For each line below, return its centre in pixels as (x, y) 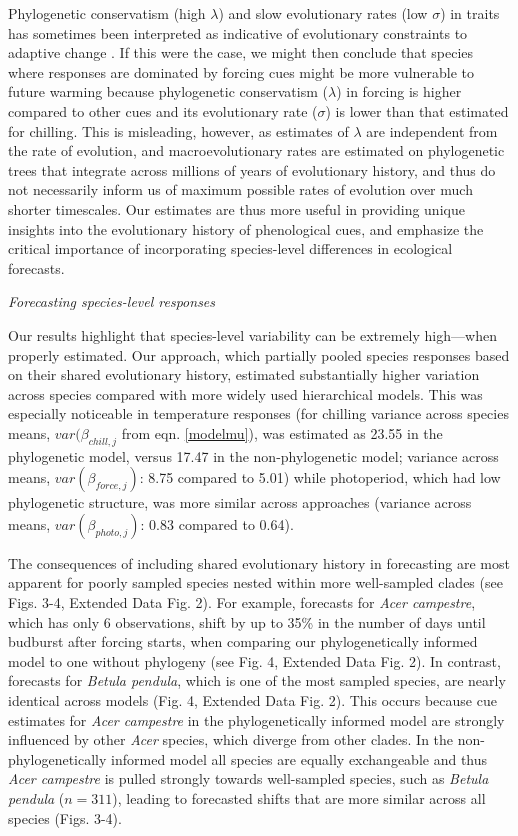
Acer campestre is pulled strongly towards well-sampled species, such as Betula (248, 778)
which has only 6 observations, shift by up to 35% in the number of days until (247, 621)
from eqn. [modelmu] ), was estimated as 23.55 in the (282, 432)
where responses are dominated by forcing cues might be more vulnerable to (241, 71)
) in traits (470, 13)
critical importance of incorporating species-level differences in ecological (230, 248)
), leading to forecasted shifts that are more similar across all (299, 797)
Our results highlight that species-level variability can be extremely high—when (252, 334)
